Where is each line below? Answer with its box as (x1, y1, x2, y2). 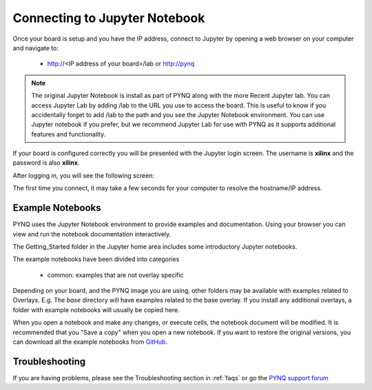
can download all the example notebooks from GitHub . (12, 338, 168, 346)
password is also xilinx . (12, 158, 80, 167)
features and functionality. (31, 130, 106, 138)
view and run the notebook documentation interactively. (12, 229, 172, 238)
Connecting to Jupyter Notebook (12, 10, 205, 25)
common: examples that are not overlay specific (47, 271, 184, 279)
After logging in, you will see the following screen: (12, 171, 155, 179)
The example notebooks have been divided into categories (12, 255, 180, 263)
